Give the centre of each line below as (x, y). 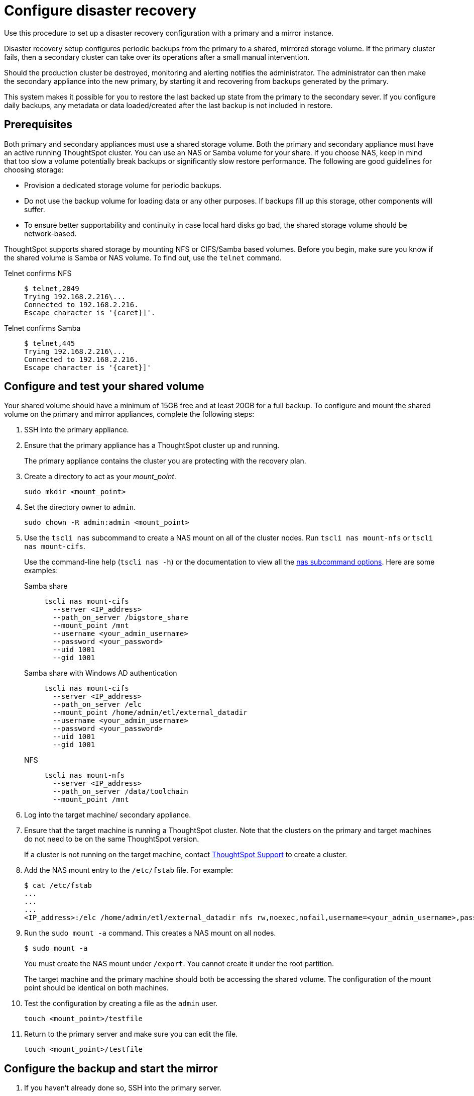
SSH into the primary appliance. (77, 430)
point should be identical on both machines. (96, 988)
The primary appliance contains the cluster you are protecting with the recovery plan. (165, 461)
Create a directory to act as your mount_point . (100, 477)
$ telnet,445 (50, 343)
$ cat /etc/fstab (58, 886)
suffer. (35, 209)
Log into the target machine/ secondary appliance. (108, 815)
